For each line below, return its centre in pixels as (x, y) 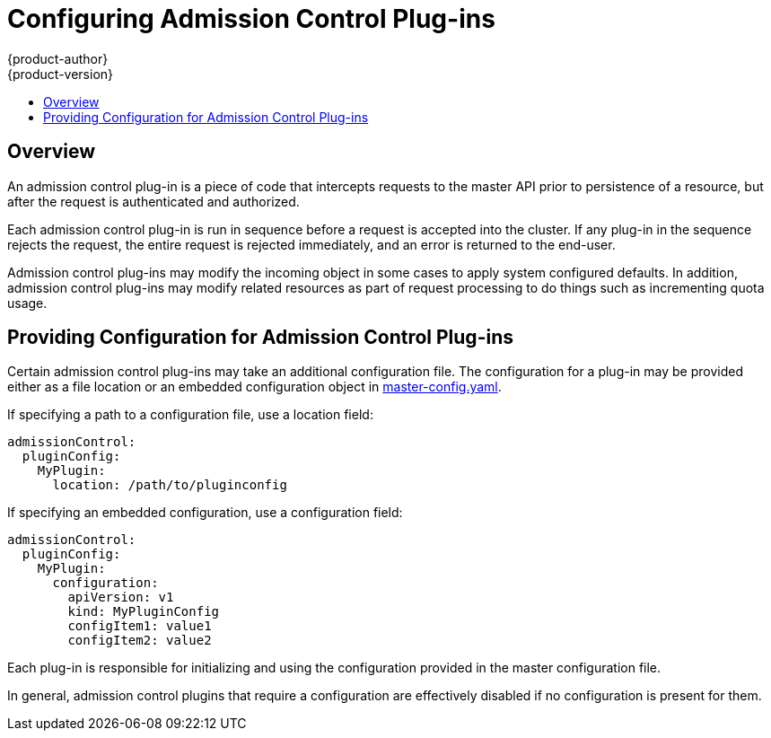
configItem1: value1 (140, 626)
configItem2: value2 (140, 641)
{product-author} (58, 58)
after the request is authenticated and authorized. (153, 201)
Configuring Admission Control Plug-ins (251, 19)
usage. (27, 303)
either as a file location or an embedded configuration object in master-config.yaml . (254, 387)
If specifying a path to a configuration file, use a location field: (190, 415)
